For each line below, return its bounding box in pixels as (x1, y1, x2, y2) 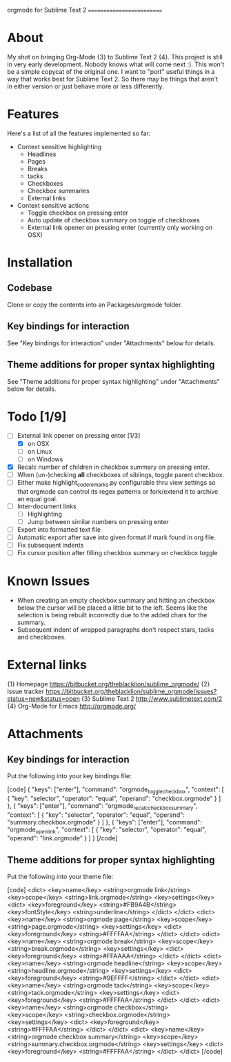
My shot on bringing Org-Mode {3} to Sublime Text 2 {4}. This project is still (7, 52, 223, 61)
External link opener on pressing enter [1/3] (17, 432, 141, 440)
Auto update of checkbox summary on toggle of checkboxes (27, 215, 200, 224)
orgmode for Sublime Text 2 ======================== (7, 6, 163, 14)
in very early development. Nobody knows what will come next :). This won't (7, 60, 225, 68)
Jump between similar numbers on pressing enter (27, 517, 169, 525)
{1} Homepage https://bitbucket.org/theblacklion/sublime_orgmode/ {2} (7, 679, 210, 688)
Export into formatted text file (17, 525, 101, 534)
